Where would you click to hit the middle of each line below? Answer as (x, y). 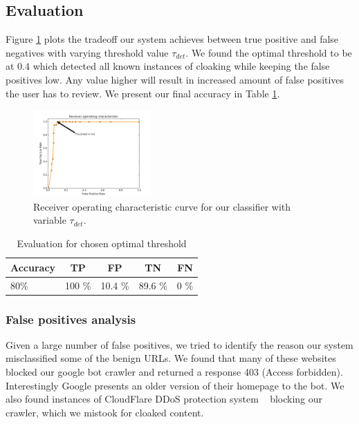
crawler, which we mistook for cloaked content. (105, 412)
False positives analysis (71, 319)
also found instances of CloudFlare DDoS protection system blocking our (164, 399)
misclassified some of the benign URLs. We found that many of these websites (171, 358)
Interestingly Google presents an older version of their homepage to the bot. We (175, 385)
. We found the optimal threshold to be (269, 52)
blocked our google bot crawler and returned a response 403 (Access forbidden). (174, 372)
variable (50, 220)
